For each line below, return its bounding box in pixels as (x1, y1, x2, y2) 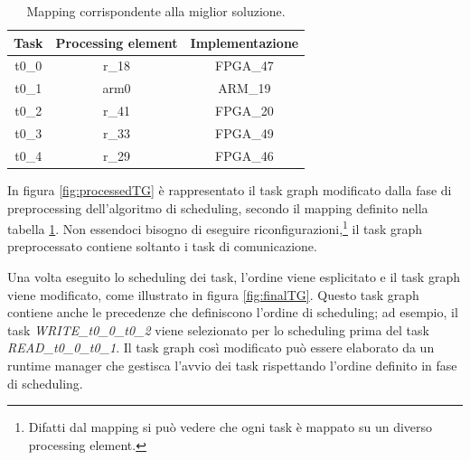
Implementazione (190, 33, 299, 52)
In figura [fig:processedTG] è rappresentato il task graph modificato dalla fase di (7, 180, 452, 199)
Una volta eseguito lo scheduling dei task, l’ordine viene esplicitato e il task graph (7, 267, 460, 286)
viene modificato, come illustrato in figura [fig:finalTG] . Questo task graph (7, 285, 419, 304)
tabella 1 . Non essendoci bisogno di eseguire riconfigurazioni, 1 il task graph (7, 217, 423, 238)
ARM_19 (218, 79, 271, 98)
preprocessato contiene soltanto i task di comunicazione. (7, 237, 317, 256)
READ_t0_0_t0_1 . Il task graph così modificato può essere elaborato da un (7, 338, 435, 357)
